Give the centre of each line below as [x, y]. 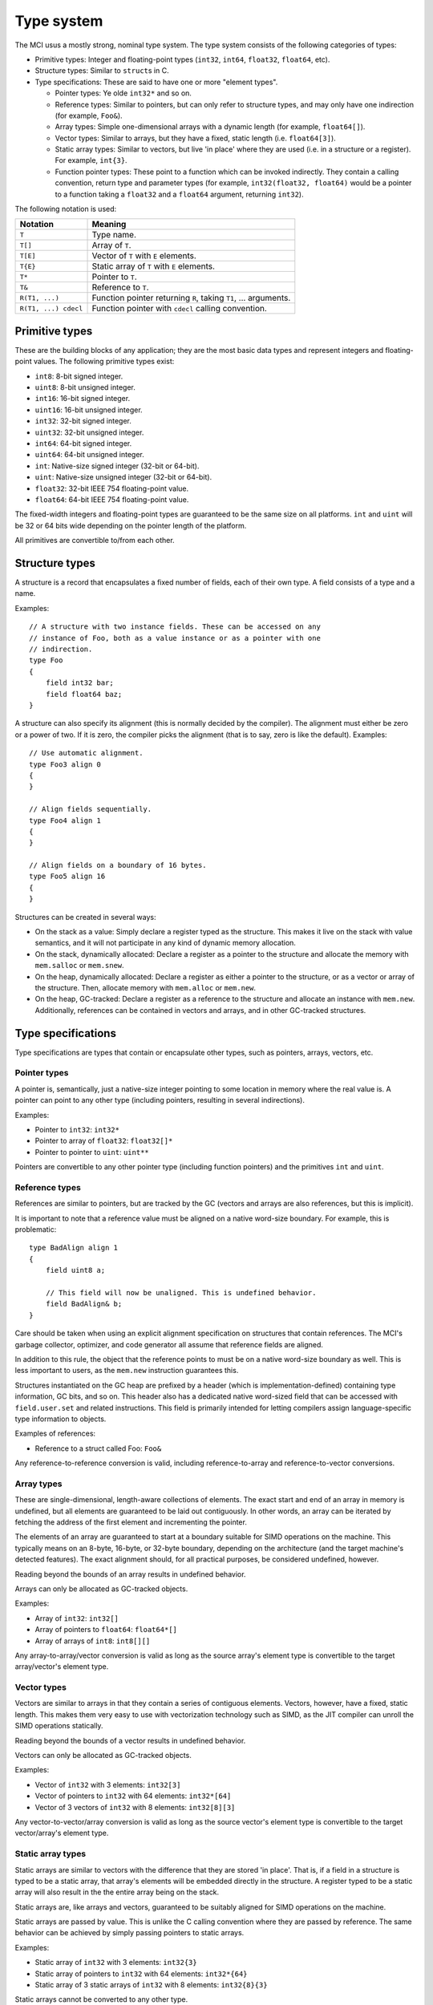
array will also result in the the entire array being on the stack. [117, 1892]
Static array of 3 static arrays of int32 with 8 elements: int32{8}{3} [151, 1985]
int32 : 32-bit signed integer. [83, 421]
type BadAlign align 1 [74, 1248]
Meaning [109, 225]
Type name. [114, 235]
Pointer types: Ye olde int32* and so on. [123, 93]
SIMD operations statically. [59, 1726]
